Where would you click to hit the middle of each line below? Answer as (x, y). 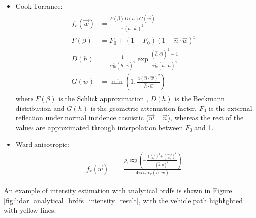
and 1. (204, 127)
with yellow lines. (30, 210)
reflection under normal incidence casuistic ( (82, 118)
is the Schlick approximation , (103, 98)
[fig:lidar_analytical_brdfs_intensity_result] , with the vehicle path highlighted (124, 200)
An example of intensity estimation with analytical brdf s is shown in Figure (118, 191)
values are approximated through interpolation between (99, 127)
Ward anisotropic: (42, 144)
